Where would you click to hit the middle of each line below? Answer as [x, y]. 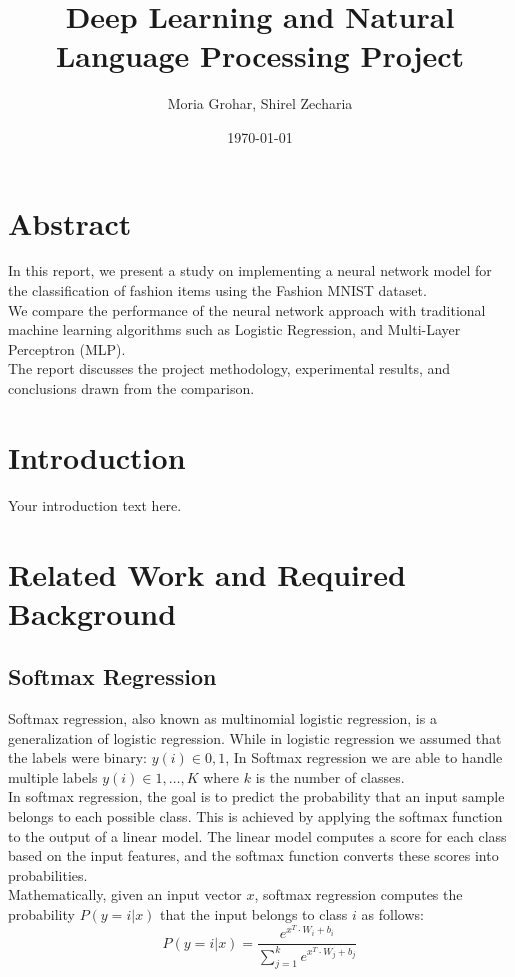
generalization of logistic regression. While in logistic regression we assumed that [255, 737]
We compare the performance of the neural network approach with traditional [247, 309]
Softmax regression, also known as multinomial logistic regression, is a [222, 718]
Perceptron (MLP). [67, 348]
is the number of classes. [330, 776]
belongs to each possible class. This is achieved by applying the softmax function [255, 816]
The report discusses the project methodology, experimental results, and [229, 368]
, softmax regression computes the [358, 894]
